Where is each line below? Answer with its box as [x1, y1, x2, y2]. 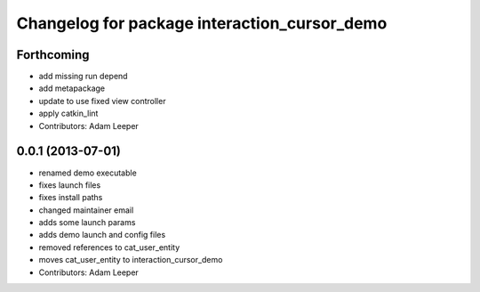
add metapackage [38, 83, 106, 93]
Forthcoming [16, 47, 90, 62]
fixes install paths [38, 192, 103, 203]
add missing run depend [38, 71, 128, 82]
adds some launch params [38, 217, 136, 228]
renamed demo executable [38, 167, 137, 178]
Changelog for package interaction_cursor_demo [16, 13, 388, 33]
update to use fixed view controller [38, 95, 166, 106]
